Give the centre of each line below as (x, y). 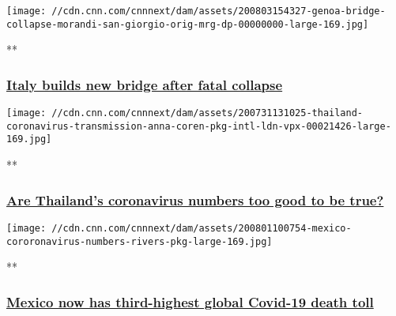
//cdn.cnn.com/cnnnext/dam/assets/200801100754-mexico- (202, 228)
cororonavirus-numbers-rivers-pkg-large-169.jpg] (140, 241)
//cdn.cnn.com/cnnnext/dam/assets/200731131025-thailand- (207, 113)
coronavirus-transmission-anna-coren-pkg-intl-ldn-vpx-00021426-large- (199, 126)
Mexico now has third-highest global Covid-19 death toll (190, 301)
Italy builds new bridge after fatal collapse (145, 84)
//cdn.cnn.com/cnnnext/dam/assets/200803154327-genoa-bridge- (219, 11)
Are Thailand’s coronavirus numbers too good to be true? (195, 199)
